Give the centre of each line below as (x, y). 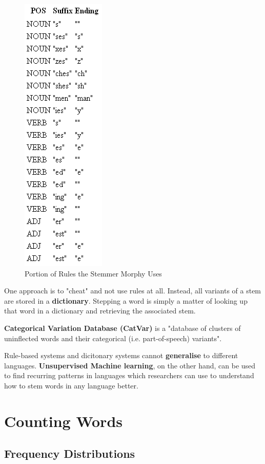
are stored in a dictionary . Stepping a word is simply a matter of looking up (126, 300)
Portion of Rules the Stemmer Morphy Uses (93, 273)
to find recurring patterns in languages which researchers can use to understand (129, 375)
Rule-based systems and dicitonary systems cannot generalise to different (121, 355)
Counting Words (64, 421)
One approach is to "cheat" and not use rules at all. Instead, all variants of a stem (133, 291)
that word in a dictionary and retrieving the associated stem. (100, 311)
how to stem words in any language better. (71, 385)
